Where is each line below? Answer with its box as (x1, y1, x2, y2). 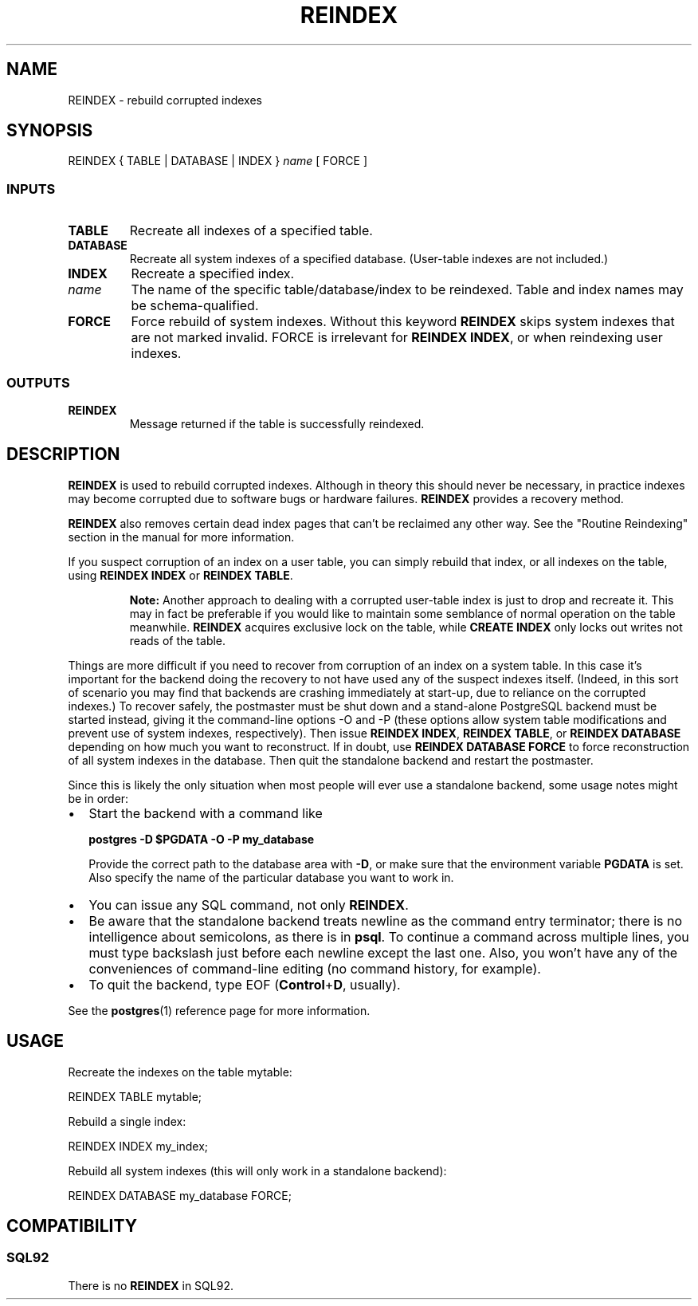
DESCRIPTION (6, 444, 120, 465)
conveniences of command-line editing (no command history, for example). (88, 960, 541, 977)
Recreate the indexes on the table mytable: (68, 1064, 292, 1079)
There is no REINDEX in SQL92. (68, 1278, 233, 1292)
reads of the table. (129, 633, 226, 647)
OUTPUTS (6, 374, 70, 391)
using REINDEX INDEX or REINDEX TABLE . (68, 568, 293, 582)
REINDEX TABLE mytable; (68, 1089, 202, 1103)
